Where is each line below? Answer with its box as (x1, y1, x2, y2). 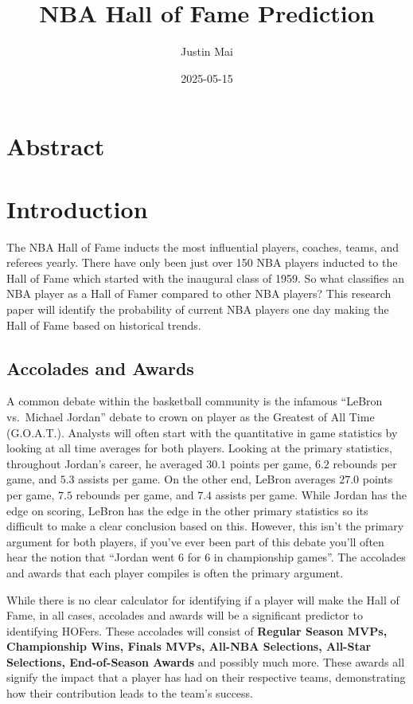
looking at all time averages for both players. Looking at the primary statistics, (6, 440, 392, 456)
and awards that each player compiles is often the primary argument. (6, 564, 344, 581)
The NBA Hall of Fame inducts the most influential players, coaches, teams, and (6, 238, 399, 255)
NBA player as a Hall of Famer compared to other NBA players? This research (6, 285, 392, 302)
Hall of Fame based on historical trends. (6, 316, 201, 333)
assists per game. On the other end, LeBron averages (78, 471, 336, 487)
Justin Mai (180, 43, 233, 60)
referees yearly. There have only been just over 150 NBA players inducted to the (6, 254, 398, 271)
